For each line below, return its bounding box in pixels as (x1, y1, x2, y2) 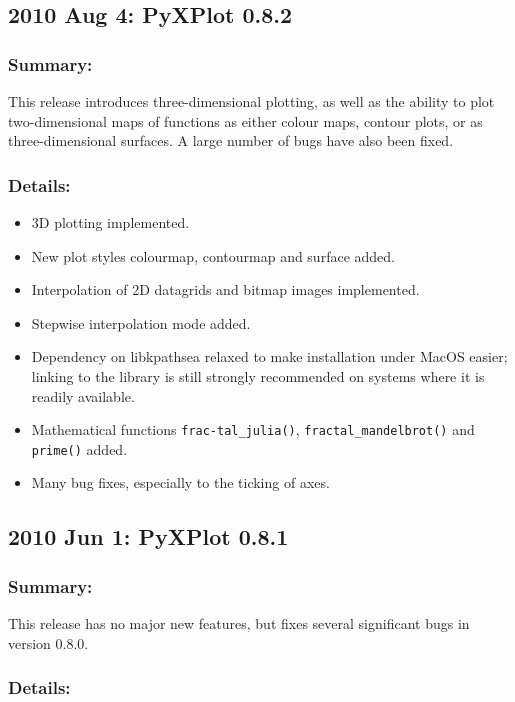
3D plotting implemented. (31, 212, 190, 232)
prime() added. (31, 438, 128, 459)
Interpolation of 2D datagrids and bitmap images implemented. (31, 279, 420, 300)
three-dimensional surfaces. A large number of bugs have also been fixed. (8, 130, 454, 151)
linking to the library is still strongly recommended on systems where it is (31, 365, 485, 386)
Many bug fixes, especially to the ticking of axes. (31, 472, 330, 493)
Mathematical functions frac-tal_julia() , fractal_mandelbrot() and (31, 419, 475, 440)
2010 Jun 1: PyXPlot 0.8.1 (8, 521, 289, 552)
